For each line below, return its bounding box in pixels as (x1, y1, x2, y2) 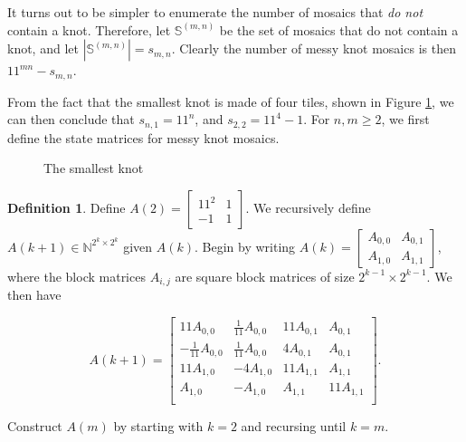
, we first (381, 110, 430, 129)
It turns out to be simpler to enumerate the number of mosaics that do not (7, 3, 423, 21)
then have (7, 285, 62, 304)
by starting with (113, 416, 204, 435)
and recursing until (241, 416, 347, 435)
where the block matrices (7, 266, 146, 285)
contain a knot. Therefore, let (7, 20, 171, 39)
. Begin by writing (195, 236, 296, 255)
